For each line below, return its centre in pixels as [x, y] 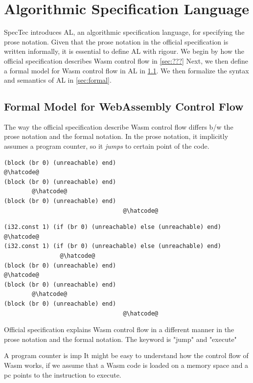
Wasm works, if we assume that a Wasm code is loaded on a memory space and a [126, 365]
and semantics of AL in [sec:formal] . [58, 80]
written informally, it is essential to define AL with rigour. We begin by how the [124, 51]
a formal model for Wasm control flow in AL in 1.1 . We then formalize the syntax [126, 70]
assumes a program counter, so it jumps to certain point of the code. [107, 146]
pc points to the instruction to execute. [63, 374]
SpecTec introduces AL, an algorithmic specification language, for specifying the [124, 32]
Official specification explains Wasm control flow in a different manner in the [119, 329]
